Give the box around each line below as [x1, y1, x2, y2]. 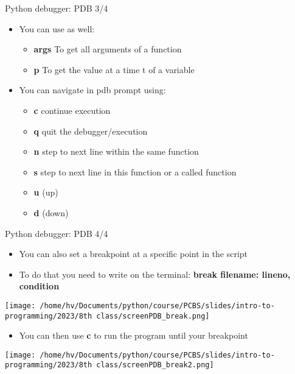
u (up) [33, 186, 58, 199]
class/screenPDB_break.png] [96, 311, 210, 320]
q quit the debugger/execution [33, 124, 148, 137]
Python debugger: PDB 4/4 [5, 227, 108, 239]
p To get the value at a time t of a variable [33, 63, 195, 76]
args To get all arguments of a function [33, 43, 182, 55]
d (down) [33, 206, 69, 219]
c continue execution [33, 104, 111, 116]
